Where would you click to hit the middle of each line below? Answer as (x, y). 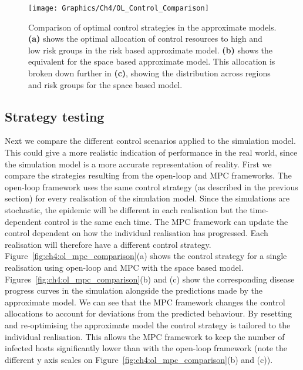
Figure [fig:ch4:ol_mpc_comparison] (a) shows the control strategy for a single (146, 256)
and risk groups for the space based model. (105, 84)
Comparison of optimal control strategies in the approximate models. (152, 27)
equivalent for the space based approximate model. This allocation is (152, 61)
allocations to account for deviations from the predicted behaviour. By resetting (149, 313)
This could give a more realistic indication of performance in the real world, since (151, 152)
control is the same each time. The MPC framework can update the (166, 221)
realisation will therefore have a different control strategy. (108, 244)
